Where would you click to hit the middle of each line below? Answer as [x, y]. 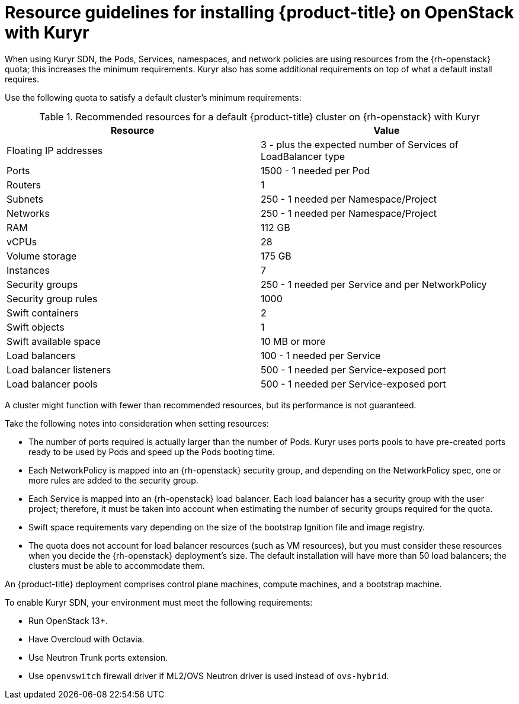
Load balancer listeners [59, 369]
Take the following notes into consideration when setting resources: [137, 423]
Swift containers [43, 313]
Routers [24, 185]
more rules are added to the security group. [113, 480]
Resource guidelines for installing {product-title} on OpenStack [259, 12]
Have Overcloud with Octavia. [86, 639]
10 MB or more [293, 341]
